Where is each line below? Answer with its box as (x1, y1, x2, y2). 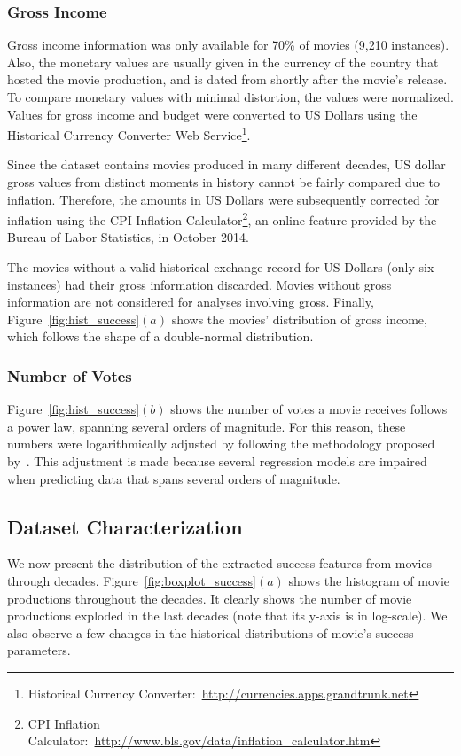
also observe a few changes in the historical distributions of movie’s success (7, 623, 414, 642)
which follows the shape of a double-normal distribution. (7, 327, 314, 346)
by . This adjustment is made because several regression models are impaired (7, 452, 427, 471)
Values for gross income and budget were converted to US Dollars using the (7, 105, 418, 123)
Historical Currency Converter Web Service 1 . (7, 123, 251, 144)
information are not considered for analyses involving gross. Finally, (7, 292, 374, 311)
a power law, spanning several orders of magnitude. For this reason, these (7, 417, 406, 435)
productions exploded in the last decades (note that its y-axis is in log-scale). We (7, 606, 448, 625)
